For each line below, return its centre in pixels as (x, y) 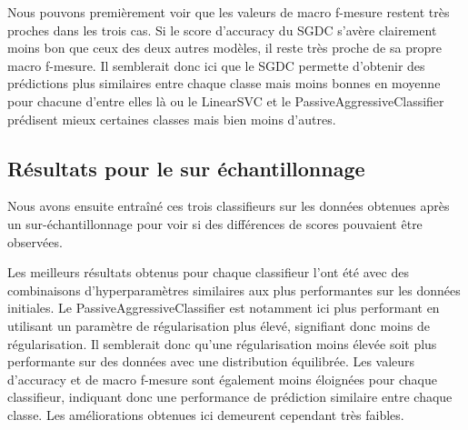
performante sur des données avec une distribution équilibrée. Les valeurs (211, 361)
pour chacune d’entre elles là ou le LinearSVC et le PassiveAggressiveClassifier (226, 100)
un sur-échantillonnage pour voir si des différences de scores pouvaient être (215, 223)
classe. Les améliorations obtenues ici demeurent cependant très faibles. (206, 414)
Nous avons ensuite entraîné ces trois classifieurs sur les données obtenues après (229, 206)
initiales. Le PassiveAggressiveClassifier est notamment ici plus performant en (224, 308)
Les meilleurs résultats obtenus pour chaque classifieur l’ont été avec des (208, 272)
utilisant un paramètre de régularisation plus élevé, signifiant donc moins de (219, 325)
